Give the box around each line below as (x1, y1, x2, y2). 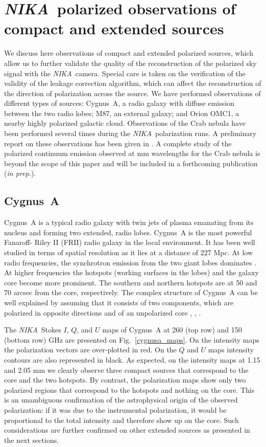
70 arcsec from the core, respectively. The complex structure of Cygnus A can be (4, 287, 258, 298)
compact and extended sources (4, 18, 224, 39)
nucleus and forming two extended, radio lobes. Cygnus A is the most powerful (4, 227, 252, 237)
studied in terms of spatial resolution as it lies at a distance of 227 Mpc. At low (4, 247, 253, 258)
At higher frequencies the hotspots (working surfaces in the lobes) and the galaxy (4, 267, 259, 278)
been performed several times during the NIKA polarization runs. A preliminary (4, 128, 257, 139)
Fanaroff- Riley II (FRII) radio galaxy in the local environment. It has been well (4, 237, 255, 248)
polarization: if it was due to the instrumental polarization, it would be (4, 404, 227, 415)
